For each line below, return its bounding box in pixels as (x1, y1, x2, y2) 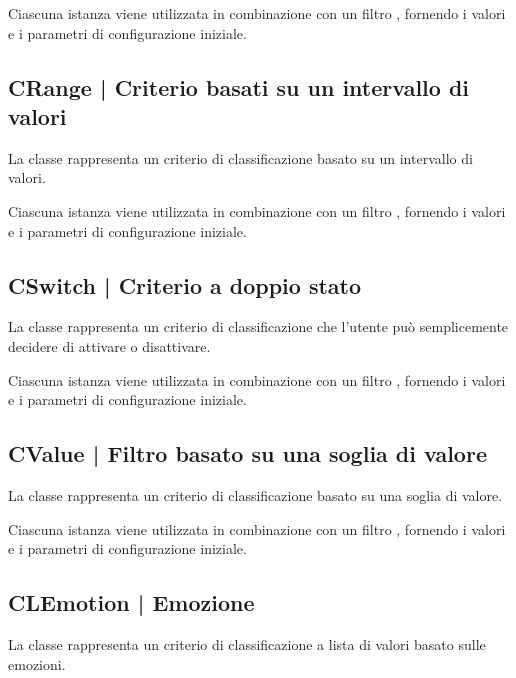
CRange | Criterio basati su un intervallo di (8, 71, 470, 102)
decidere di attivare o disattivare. (8, 335, 211, 356)
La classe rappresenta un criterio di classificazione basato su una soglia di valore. (8, 484, 503, 505)
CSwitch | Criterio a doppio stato (8, 269, 362, 300)
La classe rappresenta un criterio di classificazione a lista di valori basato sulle (8, 633, 486, 654)
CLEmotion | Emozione (8, 587, 255, 618)
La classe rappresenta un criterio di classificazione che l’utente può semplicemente (8, 316, 509, 337)
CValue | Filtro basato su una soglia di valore (8, 438, 487, 469)
